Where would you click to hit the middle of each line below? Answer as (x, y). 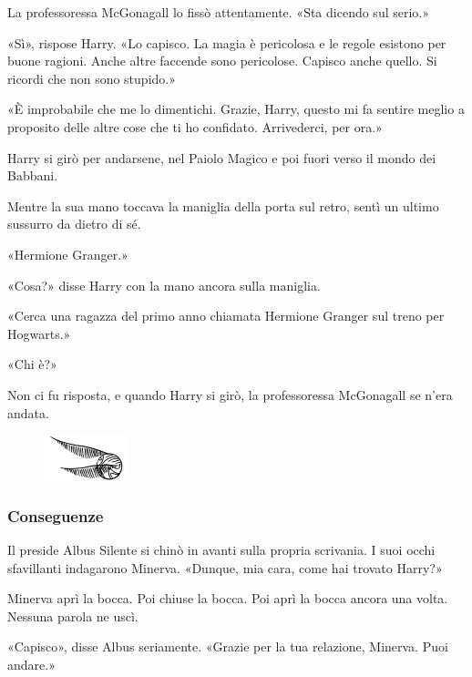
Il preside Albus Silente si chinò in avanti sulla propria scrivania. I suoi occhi (221, 549)
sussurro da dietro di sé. (74, 224)
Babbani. (33, 175)
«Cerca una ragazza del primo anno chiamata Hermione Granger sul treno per (226, 316)
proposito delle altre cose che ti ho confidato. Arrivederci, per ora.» (195, 126)
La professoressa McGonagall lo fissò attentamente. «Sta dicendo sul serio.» (219, 12)
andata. (28, 412)
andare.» (31, 664)
